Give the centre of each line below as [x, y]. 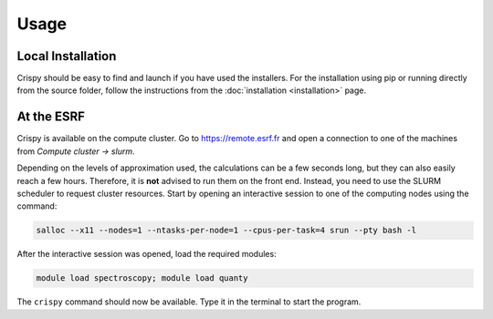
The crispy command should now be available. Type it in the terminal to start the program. [189, 302]
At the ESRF [51, 117]
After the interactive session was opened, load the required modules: [147, 254]
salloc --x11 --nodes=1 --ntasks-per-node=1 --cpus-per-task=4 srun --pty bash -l [226, 231]
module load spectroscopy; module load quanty [142, 278]
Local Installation [67, 56]
